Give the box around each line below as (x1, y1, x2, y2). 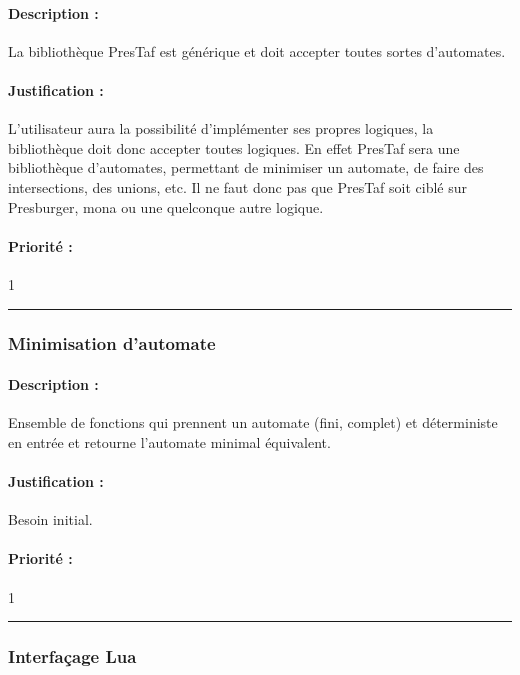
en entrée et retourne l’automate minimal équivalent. (8, 431, 331, 452)
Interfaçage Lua (8, 644, 137, 669)
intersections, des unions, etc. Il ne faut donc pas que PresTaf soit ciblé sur (8, 176, 468, 197)
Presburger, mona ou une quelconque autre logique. (8, 196, 324, 217)
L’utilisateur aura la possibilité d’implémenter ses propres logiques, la (8, 118, 434, 139)
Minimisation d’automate (8, 331, 216, 356)
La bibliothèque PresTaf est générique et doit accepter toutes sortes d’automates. (8, 40, 506, 61)
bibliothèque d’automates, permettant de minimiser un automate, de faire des (8, 157, 484, 178)
